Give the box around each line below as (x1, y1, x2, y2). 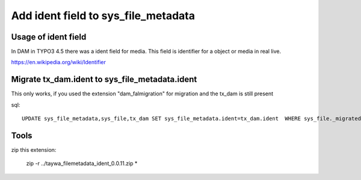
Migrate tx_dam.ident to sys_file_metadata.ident (11, 74, 197, 85)
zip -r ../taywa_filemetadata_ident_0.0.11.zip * (26, 160, 138, 167)
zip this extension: (11, 146, 57, 154)
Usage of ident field (11, 32, 87, 42)
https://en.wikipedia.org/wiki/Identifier (11, 59, 106, 66)
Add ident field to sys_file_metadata (11, 9, 196, 22)
